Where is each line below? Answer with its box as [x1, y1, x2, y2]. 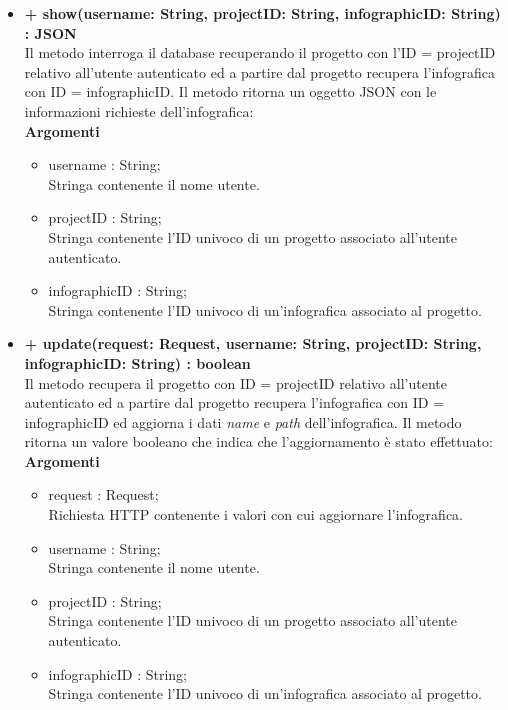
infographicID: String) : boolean [24, 352, 251, 373]
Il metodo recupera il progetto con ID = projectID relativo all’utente [24, 372, 447, 393]
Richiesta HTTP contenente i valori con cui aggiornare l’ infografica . [48, 504, 464, 525]
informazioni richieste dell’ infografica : [24, 100, 254, 121]
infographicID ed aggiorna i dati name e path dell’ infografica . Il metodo [24, 411, 462, 432]
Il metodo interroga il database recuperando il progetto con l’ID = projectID [24, 42, 496, 63]
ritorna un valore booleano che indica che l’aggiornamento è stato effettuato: [24, 431, 493, 452]
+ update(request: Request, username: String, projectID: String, [24, 333, 482, 354]
